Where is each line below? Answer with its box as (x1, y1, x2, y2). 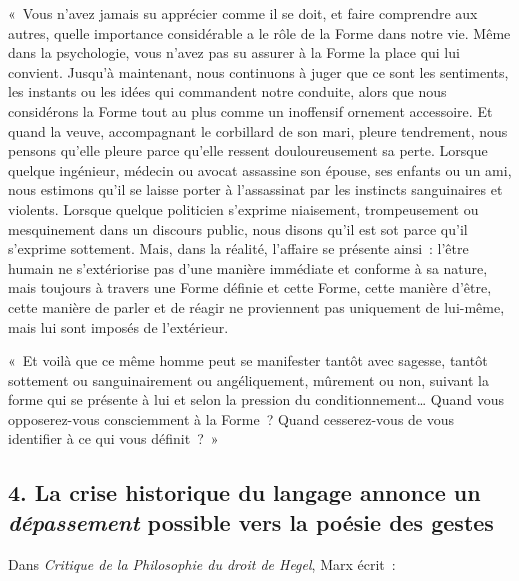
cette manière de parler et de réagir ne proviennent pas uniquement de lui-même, (8, 296, 505, 317)
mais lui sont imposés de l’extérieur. (8, 316, 229, 337)
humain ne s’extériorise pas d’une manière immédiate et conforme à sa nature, (8, 257, 488, 278)
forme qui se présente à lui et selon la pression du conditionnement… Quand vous (8, 389, 505, 410)
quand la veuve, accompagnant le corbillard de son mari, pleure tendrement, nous (8, 120, 508, 141)
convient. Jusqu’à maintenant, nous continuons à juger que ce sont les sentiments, (8, 61, 509, 82)
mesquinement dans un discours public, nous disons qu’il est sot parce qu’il (8, 218, 468, 239)
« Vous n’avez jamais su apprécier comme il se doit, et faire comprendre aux (8, 3, 478, 23)
